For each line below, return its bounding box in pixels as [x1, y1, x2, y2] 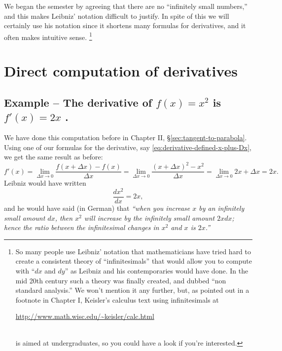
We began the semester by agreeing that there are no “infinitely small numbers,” [4, 1, 247, 11]
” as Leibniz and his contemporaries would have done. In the [65, 266, 248, 276]
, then [55, 212, 73, 223]
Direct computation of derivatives [4, 61, 238, 81]
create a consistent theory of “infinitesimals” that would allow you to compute [15, 256, 252, 266]
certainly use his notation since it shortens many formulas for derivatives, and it [4, 20, 246, 31]
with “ [15, 266, 35, 276]
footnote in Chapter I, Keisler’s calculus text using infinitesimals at [15, 294, 219, 305]
